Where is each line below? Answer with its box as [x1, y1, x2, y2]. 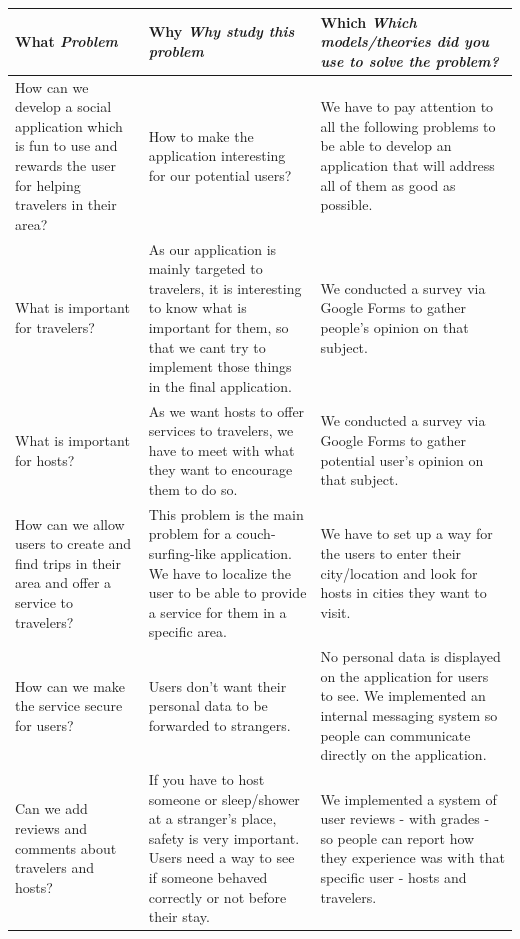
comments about [15, 837, 117, 858]
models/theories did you [320, 31, 489, 52]
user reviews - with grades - [320, 808, 490, 829]
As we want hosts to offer [148, 400, 305, 421]
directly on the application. [320, 744, 487, 765]
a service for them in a [148, 601, 287, 622]
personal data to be [148, 695, 268, 716]
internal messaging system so [320, 704, 498, 725]
